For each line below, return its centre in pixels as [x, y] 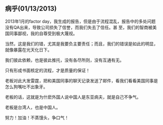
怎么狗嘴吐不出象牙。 [26, 87]
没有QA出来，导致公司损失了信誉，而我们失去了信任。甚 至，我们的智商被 [79, 27]
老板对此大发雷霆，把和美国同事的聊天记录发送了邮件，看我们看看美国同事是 [81, 80]
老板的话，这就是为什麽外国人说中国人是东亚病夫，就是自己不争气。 [73, 97]
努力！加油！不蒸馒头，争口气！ [37, 117]
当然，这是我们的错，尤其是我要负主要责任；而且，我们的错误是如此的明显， [81, 44]
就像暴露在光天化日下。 [28, 49]
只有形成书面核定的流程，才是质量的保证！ [48, 70]
